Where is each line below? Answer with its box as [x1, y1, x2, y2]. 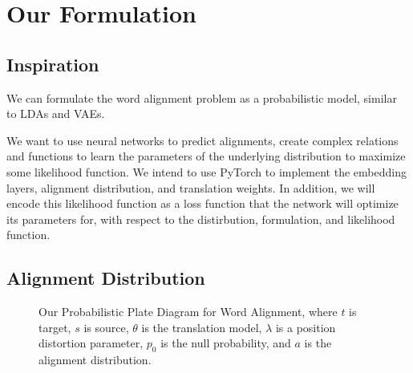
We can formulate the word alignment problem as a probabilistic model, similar [6, 89, 397, 106]
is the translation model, [141, 318, 262, 335]
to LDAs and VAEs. [6, 105, 105, 122]
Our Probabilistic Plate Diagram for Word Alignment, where [38, 303, 338, 320]
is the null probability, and [160, 334, 291, 351]
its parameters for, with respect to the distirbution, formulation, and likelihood [6, 210, 395, 227]
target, [38, 318, 71, 335]
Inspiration [6, 51, 99, 76]
